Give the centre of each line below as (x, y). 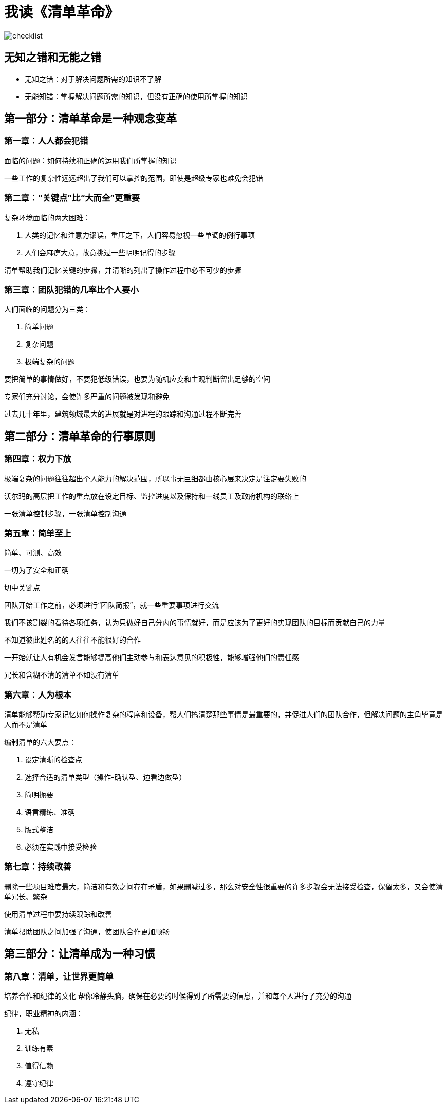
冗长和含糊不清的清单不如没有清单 (62, 675)
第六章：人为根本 (38, 695)
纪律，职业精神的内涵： (44, 1013)
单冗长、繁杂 (26, 896)
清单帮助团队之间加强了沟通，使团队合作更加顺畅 (87, 931)
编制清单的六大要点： (40, 742)
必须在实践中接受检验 (61, 847)
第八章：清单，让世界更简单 (59, 976)
